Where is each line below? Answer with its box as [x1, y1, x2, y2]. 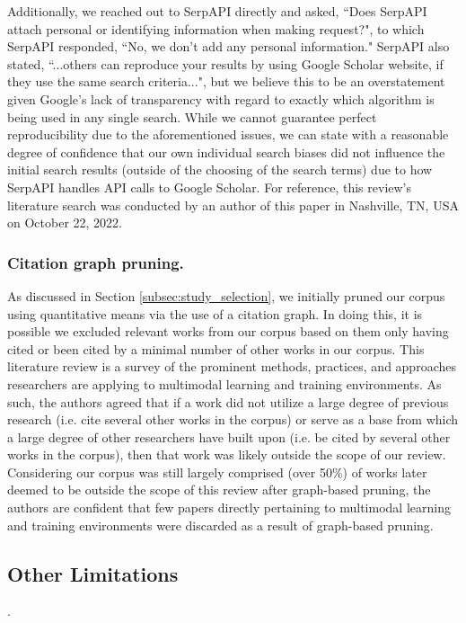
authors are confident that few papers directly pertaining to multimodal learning [7, 498, 451, 517]
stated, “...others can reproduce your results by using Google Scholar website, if [7, 54, 444, 73]
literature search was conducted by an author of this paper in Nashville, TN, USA [7, 195, 459, 214]
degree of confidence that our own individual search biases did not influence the [7, 142, 445, 161]
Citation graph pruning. [7, 251, 184, 273]
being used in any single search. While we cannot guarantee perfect [7, 107, 377, 126]
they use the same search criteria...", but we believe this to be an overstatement [7, 72, 445, 91]
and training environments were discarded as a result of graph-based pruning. [7, 515, 434, 534]
